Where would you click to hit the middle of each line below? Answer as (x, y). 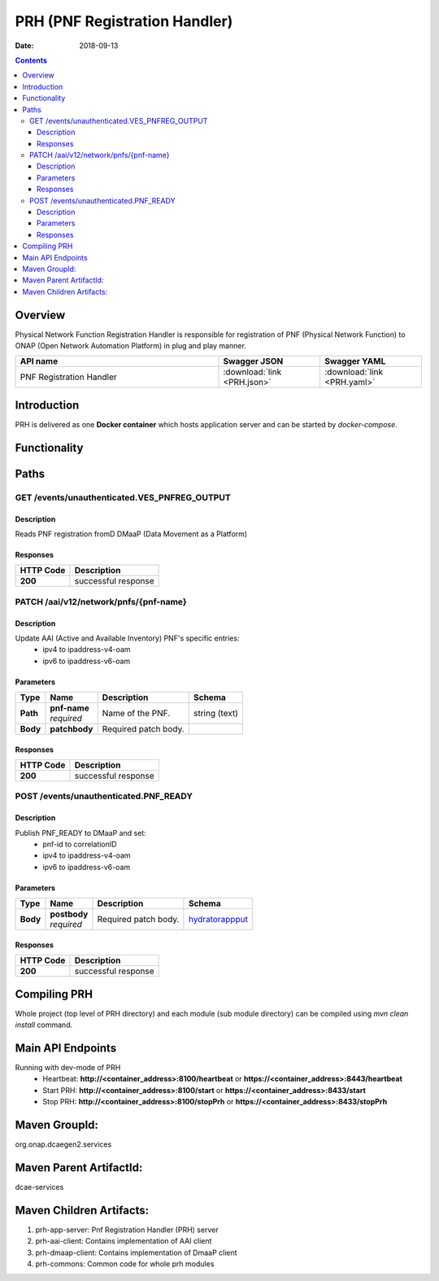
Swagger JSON (253, 361)
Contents (31, 60)
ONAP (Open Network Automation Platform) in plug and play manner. (131, 346)
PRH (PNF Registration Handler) (124, 21)
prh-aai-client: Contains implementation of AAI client (124, 1241)
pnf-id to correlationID (80, 844)
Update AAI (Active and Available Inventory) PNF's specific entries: (127, 638)
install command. (44, 1025)
